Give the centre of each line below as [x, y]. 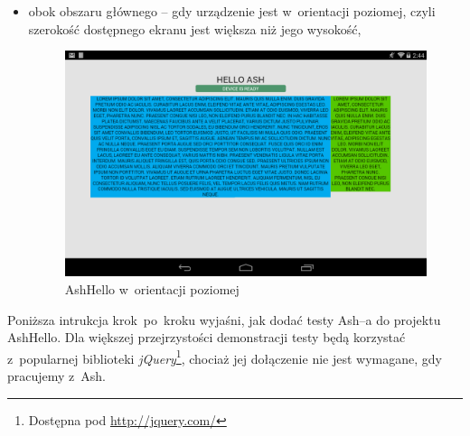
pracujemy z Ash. [57, 375]
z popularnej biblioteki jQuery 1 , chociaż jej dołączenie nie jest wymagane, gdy [225, 357]
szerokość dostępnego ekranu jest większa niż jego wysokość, [195, 28]
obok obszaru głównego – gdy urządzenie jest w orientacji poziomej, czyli [232, 11]
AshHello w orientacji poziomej [152, 288]
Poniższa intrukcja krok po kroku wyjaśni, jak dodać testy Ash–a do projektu [224, 319]
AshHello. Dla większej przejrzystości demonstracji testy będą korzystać [207, 337]
